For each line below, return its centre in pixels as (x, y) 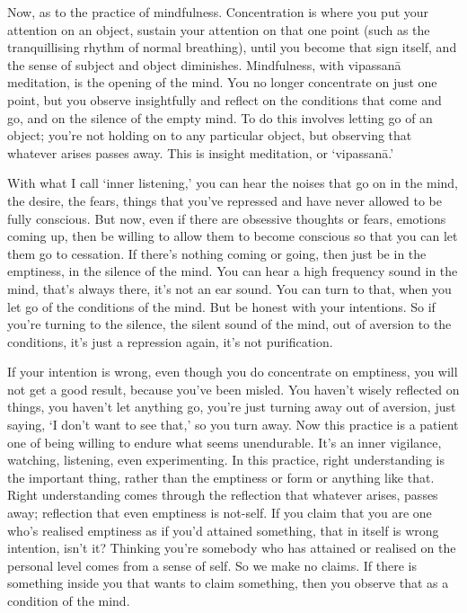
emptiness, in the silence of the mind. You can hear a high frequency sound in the (233, 271)
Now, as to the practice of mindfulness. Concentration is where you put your (218, 12)
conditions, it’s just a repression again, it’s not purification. (170, 341)
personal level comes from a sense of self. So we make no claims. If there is (212, 565)
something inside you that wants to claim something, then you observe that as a (228, 583)
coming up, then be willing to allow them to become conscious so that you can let (233, 236)
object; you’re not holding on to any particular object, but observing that (210, 135)
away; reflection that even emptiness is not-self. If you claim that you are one (220, 513)
